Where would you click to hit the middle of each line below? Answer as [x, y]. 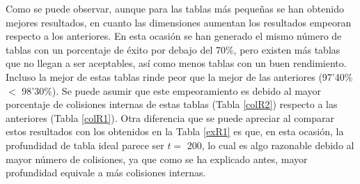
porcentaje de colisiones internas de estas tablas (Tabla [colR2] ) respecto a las [172, 104]
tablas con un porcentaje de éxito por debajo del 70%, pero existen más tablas [173, 49]
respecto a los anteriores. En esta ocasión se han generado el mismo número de [174, 36]
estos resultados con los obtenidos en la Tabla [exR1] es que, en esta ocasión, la [175, 131]
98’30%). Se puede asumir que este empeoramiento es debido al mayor [171, 90]
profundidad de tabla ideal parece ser [85, 145]
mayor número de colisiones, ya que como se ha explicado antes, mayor [157, 159]
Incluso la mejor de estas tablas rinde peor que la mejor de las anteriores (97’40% [179, 76]
